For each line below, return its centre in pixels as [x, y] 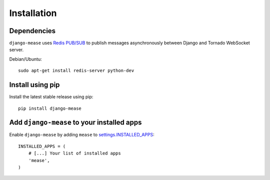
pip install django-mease [50, 108]
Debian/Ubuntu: [25, 59]
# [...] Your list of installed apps [74, 153]
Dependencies [32, 31]
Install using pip [34, 85]
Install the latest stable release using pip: [51, 97]
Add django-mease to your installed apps [75, 123]
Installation [33, 13]
